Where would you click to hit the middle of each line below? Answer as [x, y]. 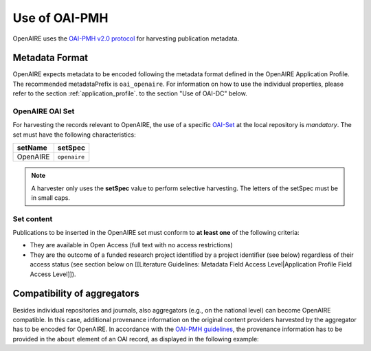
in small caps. [50, 197]
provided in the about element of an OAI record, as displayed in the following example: [136, 339]
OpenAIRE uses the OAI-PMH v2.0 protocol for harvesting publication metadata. [126, 38]
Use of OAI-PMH [60, 18]
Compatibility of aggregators [76, 294]
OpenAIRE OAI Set [44, 111]
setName [32, 148]
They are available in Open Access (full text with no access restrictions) [131, 245]
